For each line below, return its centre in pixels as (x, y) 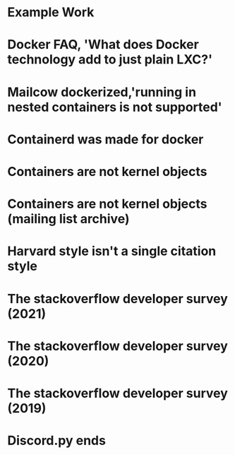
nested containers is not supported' (115, 107)
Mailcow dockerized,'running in (102, 92)
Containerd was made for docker (106, 139)
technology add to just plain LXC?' (110, 60)
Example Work (51, 12)
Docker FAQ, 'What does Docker (103, 45)
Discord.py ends (56, 441)
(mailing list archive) (68, 219)
